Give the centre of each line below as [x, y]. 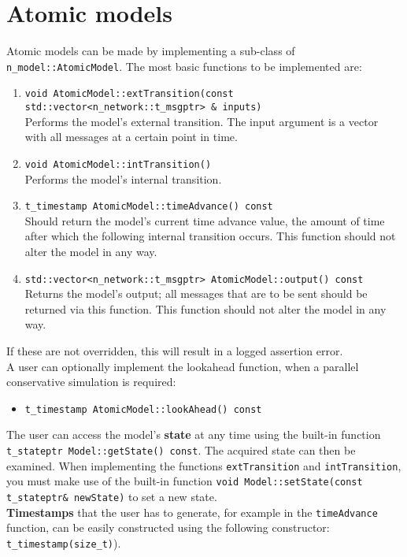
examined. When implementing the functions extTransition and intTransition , [204, 465]
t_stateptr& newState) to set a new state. [112, 496]
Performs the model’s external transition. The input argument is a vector [202, 121]
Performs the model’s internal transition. [123, 178]
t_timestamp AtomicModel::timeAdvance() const [149, 207]
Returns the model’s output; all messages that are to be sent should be [196, 293]
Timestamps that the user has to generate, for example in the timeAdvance [192, 512]
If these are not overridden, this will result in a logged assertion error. [175, 351]
